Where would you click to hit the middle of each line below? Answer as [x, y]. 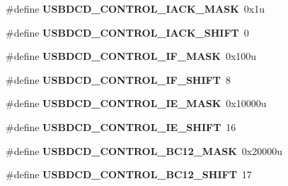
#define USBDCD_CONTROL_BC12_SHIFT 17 [129, 174]
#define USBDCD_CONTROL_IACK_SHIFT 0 [127, 32]
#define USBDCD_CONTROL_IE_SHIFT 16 [121, 126]
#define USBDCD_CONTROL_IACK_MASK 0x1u [135, 8]
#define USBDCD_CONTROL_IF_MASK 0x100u [131, 56]
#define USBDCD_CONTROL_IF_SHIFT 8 [118, 79]
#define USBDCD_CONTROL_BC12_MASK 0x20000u [144, 150]
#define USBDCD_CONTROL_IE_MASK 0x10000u [136, 103]
